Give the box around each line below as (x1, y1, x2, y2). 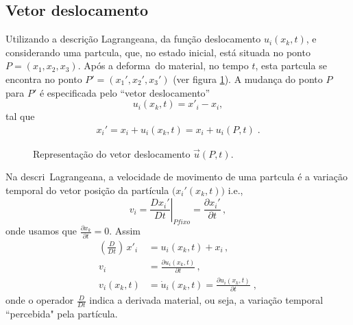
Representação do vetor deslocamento (33, 146, 191, 160)
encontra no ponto (5, 71, 82, 86)
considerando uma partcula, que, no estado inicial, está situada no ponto (5, 45, 311, 59)
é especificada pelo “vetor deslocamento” (39, 85, 210, 99)
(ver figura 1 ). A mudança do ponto (173, 71, 323, 86)
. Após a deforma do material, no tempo (77, 58, 249, 73)
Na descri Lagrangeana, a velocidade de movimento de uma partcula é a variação (5, 169, 348, 184)
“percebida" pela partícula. (5, 306, 118, 320)
